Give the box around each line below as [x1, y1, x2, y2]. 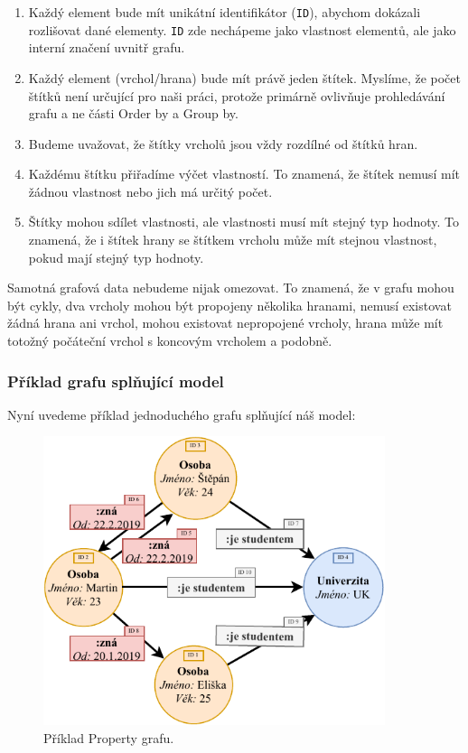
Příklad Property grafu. [43, 728, 174, 747]
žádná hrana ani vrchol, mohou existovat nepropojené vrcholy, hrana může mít [7, 313, 444, 332]
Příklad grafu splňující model [7, 369, 224, 392]
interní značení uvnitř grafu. [28, 38, 185, 57]
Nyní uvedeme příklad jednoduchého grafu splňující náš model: [7, 404, 356, 423]
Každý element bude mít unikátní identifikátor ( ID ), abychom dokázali [28, 3, 421, 21]
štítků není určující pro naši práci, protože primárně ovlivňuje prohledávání [28, 86, 445, 105]
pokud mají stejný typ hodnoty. [28, 247, 204, 266]
